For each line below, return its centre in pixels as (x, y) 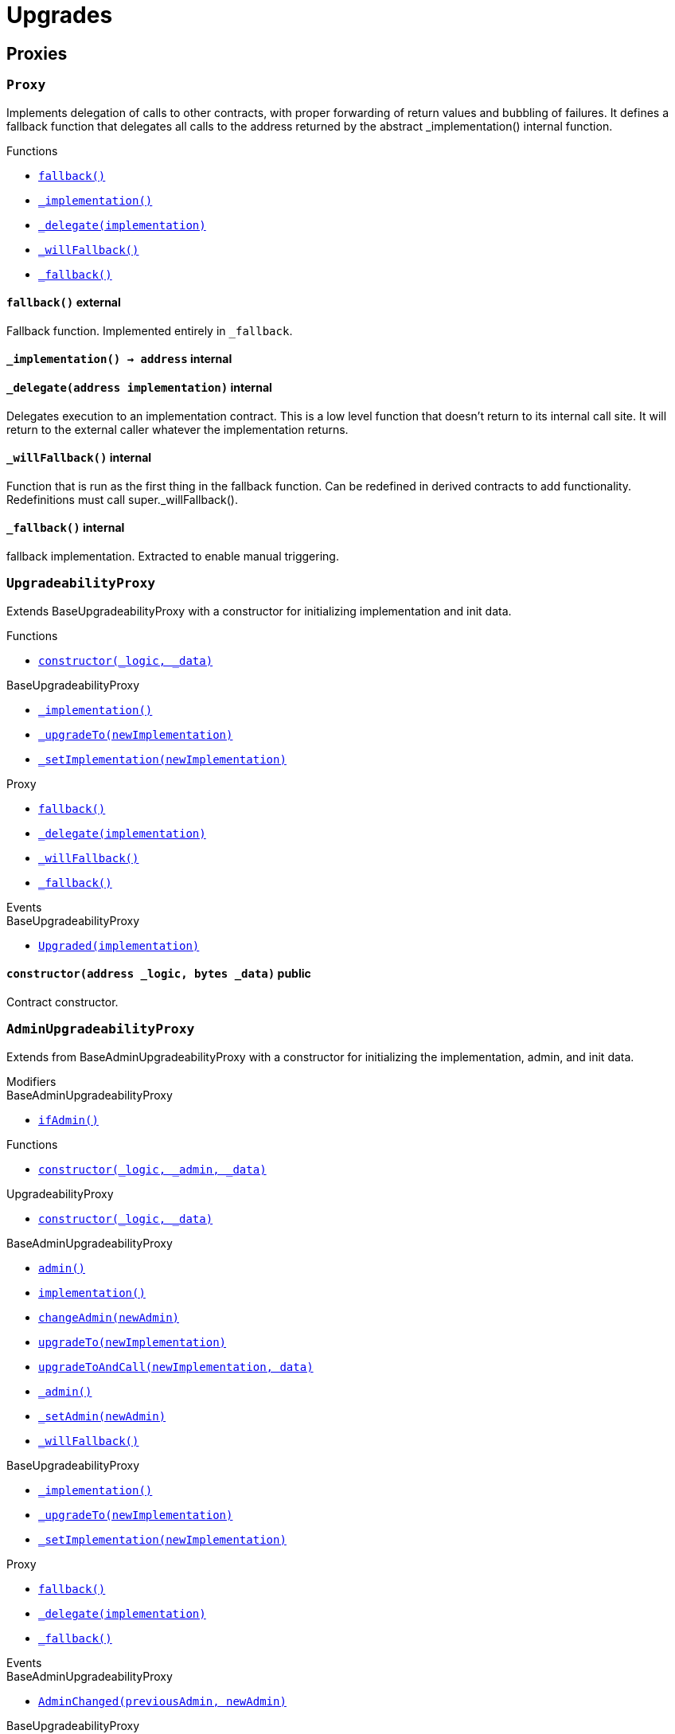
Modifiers (31, 1081)
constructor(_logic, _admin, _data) (152, 1169)
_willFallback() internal (79, 458)
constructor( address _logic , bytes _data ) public (159, 974)
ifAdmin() (68, 1120)
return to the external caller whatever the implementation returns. (178, 429)
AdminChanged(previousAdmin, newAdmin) (162, 1701)
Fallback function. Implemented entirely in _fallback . (150, 330)
